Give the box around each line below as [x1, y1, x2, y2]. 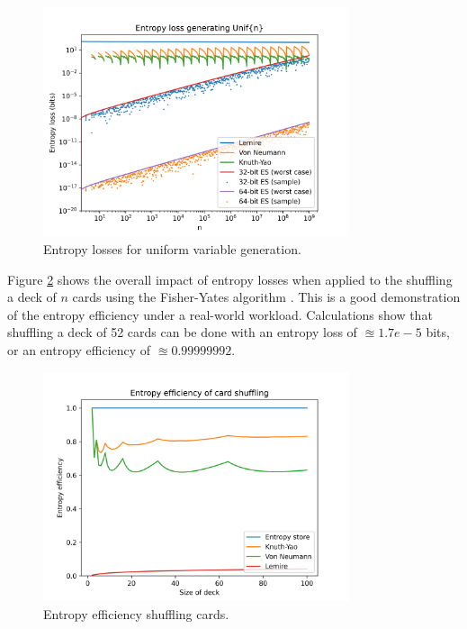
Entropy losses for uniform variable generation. [43, 239, 301, 258]
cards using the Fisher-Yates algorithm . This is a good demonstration [72, 287, 461, 306]
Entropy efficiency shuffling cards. [43, 604, 229, 623]
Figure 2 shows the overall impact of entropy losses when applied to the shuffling [7, 269, 453, 288]
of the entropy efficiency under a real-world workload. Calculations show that [7, 305, 433, 324]
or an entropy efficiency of [7, 340, 151, 359]
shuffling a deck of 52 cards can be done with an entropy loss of [7, 323, 357, 342]
